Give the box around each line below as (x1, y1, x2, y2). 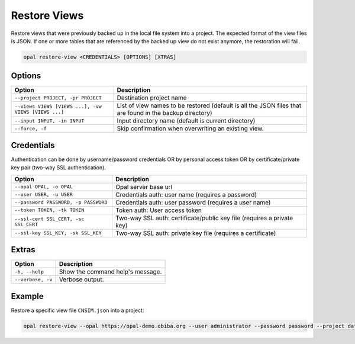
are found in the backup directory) (117, 109, 212, 117)
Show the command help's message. (59, 268, 162, 276)
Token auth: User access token (115, 206, 202, 214)
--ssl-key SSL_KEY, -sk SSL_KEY (14, 230, 102, 236)
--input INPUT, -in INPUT (14, 117, 85, 124)
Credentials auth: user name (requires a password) (115, 190, 257, 198)
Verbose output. (59, 275, 104, 284)
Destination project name (117, 94, 187, 102)
